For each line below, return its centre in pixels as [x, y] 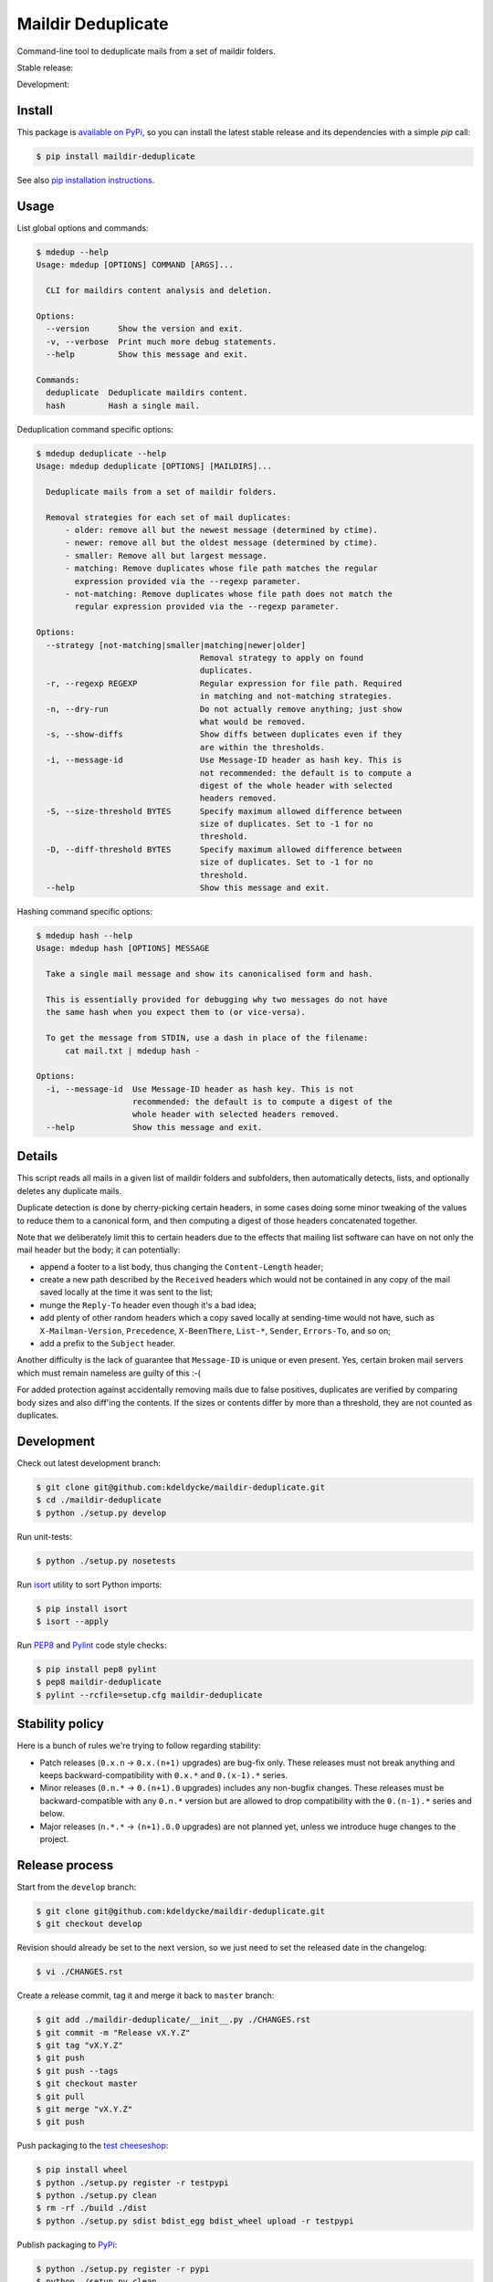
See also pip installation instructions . [86, 180]
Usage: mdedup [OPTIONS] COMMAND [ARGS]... [135, 265]
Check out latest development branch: [89, 1463]
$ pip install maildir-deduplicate [115, 157]
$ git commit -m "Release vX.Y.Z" [113, 2032]
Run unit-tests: [45, 1536]
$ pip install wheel [82, 2170]
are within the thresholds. [262, 747]
